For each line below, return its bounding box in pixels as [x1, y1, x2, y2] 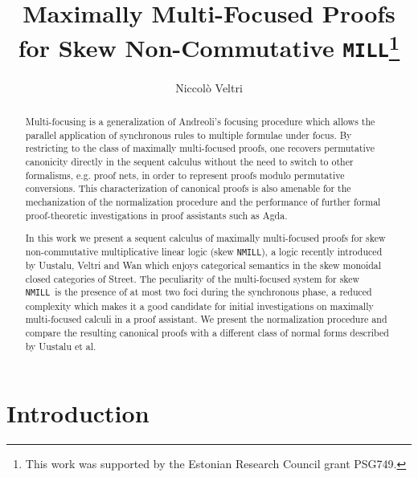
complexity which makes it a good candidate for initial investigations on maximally [25, 299, 374, 312]
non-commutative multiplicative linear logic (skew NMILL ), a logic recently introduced [25, 244, 383, 258]
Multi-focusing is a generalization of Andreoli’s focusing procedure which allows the [25, 115, 375, 128]
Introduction [6, 397, 150, 430]
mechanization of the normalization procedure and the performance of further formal [25, 195, 381, 209]
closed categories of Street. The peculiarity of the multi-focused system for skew [25, 271, 360, 285]
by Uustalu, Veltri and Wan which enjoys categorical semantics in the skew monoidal [25, 259, 382, 272]
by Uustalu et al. [25, 339, 96, 353]
